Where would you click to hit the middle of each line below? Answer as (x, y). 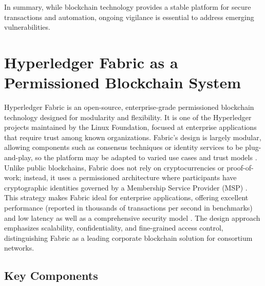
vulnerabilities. (27, 27)
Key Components (51, 275)
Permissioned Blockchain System (123, 82)
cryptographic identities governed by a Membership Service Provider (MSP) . (126, 187)
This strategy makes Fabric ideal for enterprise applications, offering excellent (126, 197)
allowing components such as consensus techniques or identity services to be (124, 147)
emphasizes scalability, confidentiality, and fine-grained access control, (114, 228)
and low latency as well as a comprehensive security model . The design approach (132, 217)
